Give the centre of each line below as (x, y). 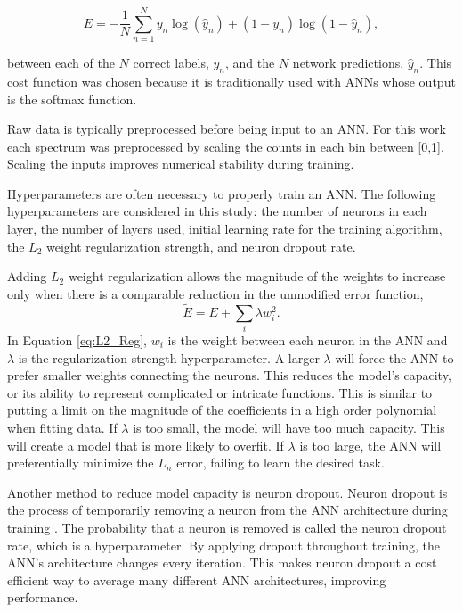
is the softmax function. (72, 99)
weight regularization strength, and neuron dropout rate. (201, 246)
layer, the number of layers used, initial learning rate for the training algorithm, (225, 229)
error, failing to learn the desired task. (280, 463)
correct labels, (171, 63)
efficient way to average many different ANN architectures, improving (197, 579)
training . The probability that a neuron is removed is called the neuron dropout (227, 527)
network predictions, (348, 63)
